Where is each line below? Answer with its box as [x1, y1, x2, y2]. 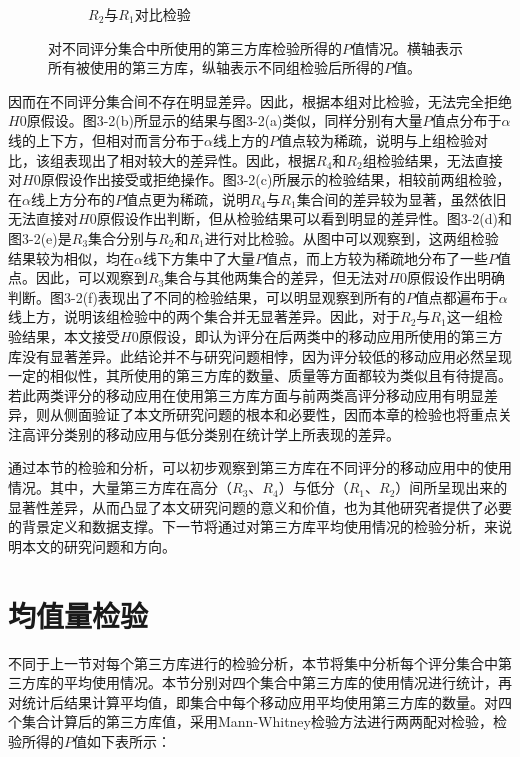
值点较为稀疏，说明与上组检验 [277, 129, 474, 150]
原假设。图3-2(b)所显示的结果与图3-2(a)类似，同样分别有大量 [26, 110, 423, 131]
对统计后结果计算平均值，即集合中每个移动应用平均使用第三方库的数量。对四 [8, 691, 512, 712]
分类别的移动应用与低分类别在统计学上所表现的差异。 [49, 423, 400, 444]
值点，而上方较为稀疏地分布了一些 [263, 247, 488, 268]
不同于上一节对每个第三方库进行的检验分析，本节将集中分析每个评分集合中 [8, 652, 498, 673]
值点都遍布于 [414, 286, 499, 307]
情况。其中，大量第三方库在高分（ [8, 477, 232, 498]
